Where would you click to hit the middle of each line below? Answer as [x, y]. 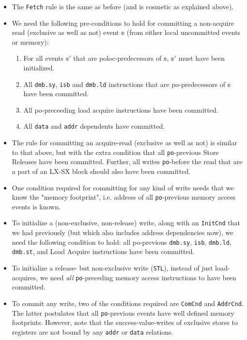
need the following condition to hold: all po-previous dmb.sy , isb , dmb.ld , [122, 242]
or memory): [30, 42]
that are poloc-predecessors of [117, 58]
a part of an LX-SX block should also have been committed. [101, 171]
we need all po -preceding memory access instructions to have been [138, 277]
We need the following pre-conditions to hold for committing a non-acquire [123, 23]
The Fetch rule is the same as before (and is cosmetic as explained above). [123, 6]
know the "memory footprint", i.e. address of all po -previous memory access [124, 197]
